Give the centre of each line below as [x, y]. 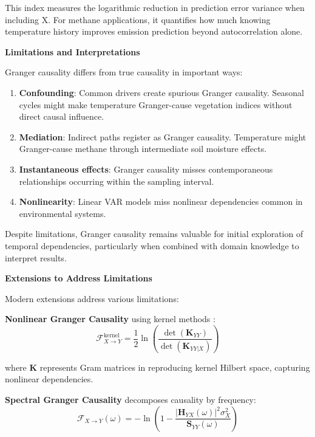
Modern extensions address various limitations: [92, 298]
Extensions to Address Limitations [79, 278]
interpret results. [36, 257]
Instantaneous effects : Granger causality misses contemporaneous [146, 169]
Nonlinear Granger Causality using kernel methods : [110, 319]
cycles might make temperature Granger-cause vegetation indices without [156, 104]
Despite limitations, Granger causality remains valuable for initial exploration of [154, 234]
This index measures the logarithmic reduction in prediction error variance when [155, 7]
